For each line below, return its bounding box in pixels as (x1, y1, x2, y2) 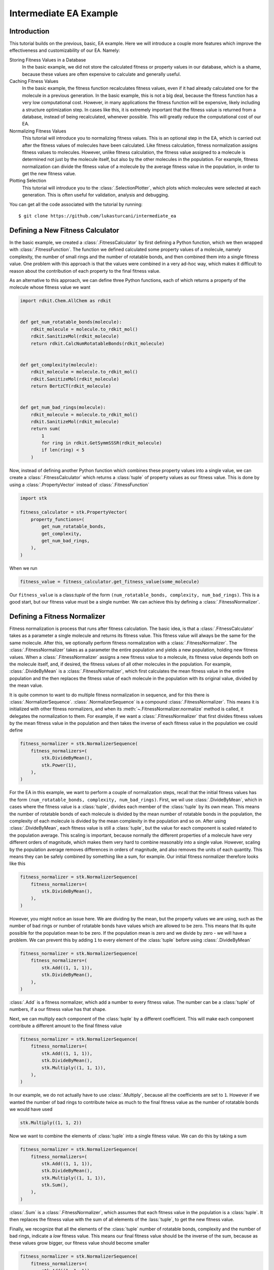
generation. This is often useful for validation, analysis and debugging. (22, 192, 169, 198)
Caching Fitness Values (9, 78, 58, 84)
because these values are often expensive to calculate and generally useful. (22, 71, 181, 77)
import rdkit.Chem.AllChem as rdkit (20, 298, 112, 304)
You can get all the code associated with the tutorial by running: (9, 201, 143, 207)
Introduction (9, 27, 50, 36)
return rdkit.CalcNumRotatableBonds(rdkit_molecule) (30, 340, 165, 346)
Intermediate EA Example (9, 8, 119, 19)
